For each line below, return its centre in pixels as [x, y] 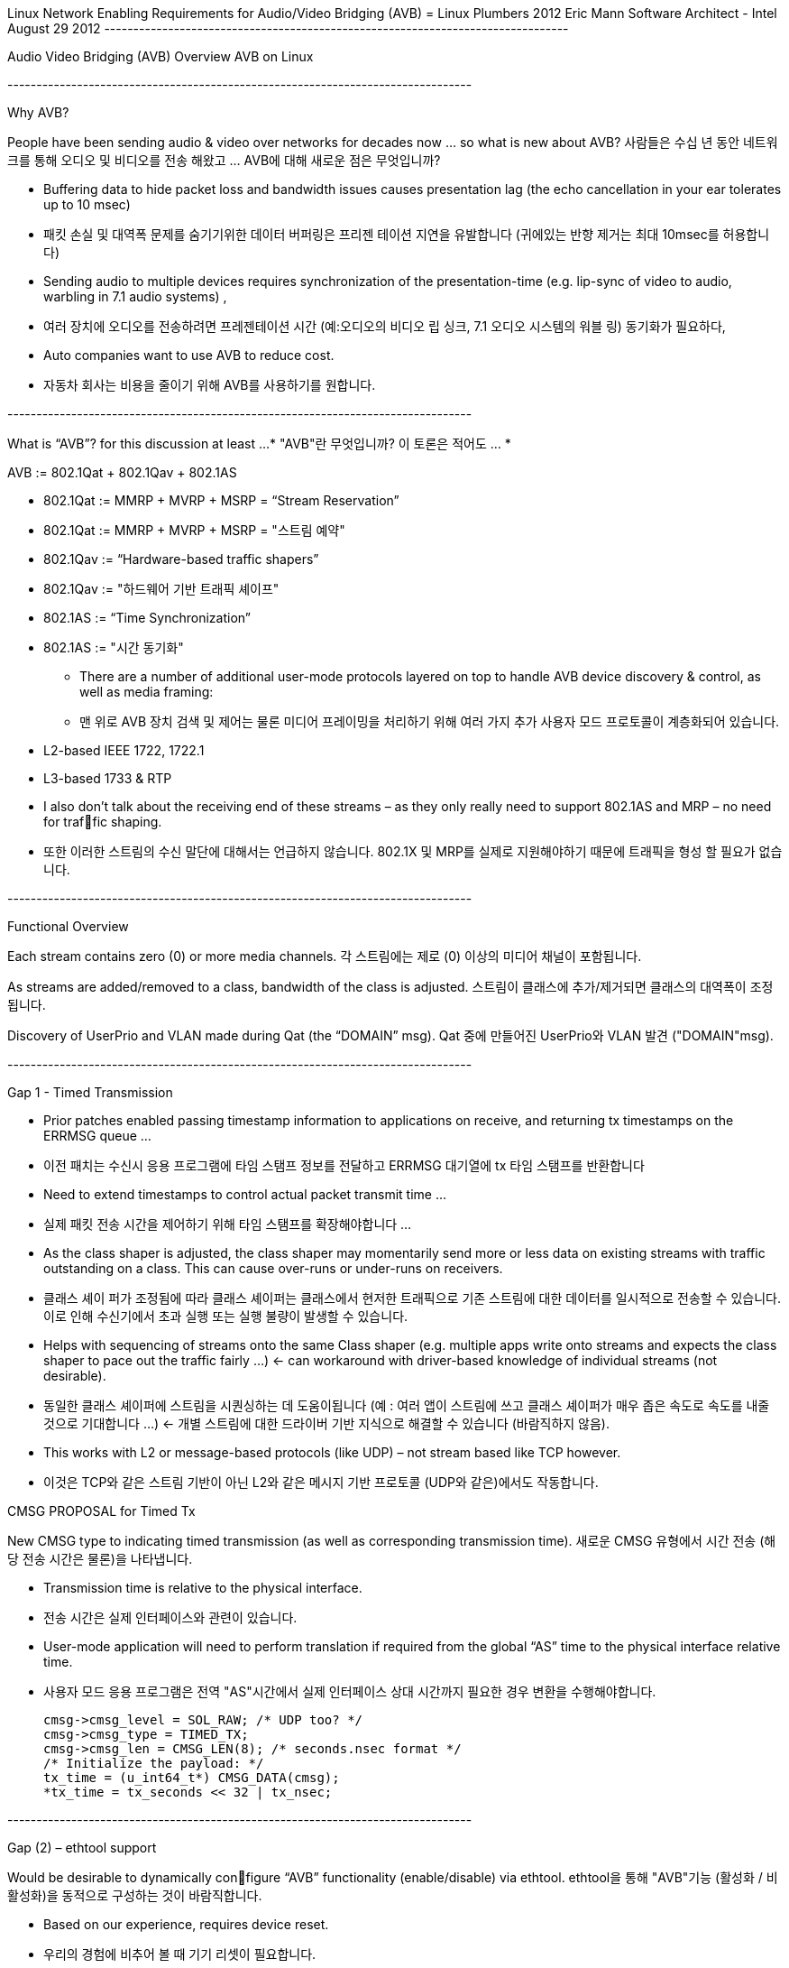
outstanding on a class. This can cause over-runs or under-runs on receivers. [273, 1268]
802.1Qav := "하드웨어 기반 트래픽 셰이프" [161, 589]
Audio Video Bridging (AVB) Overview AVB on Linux [161, 56]
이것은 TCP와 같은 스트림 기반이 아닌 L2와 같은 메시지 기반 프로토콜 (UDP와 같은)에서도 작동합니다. [321, 1482]
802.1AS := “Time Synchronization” [147, 618]
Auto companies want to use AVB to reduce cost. [189, 355]
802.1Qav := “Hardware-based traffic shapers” [181, 559]
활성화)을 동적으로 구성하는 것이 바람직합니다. [135, 1895]
